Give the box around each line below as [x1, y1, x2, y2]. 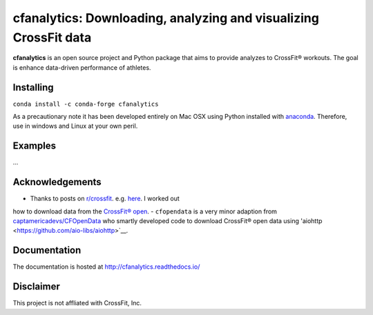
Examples [12, 140, 57, 152]
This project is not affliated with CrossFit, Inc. [12, 299, 142, 307]
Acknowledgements [12, 176, 102, 188]
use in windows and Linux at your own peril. [12, 122, 138, 131]
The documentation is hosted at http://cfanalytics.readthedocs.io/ [12, 262, 200, 271]
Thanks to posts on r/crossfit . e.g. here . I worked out [30, 194, 180, 203]
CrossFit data [12, 30, 92, 45]
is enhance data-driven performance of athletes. [12, 63, 151, 72]
